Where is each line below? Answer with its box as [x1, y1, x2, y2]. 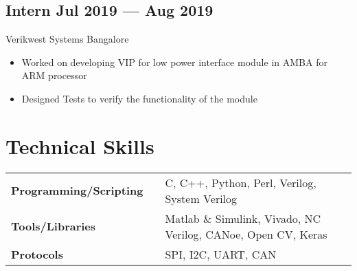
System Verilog [165, 190, 238, 206]
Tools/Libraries [11, 218, 96, 235]
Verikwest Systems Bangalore [5, 32, 129, 46]
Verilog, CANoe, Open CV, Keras [165, 226, 327, 242]
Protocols [11, 246, 63, 262]
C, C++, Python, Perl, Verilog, [165, 174, 316, 191]
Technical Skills [5, 131, 154, 160]
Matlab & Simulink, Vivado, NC [165, 210, 321, 226]
